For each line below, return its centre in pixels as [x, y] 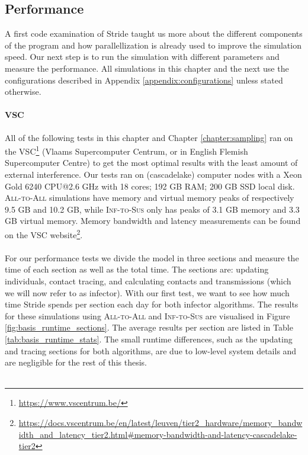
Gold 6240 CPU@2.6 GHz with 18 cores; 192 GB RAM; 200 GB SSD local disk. [150, 186]
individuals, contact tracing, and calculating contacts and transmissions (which [148, 281]
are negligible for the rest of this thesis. [76, 362]
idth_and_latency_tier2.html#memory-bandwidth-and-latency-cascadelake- [158, 434]
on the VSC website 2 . [44, 233]
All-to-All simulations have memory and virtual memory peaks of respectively [150, 198]
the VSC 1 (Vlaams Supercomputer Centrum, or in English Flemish [126, 150]
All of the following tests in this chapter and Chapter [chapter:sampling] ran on [149, 137]
